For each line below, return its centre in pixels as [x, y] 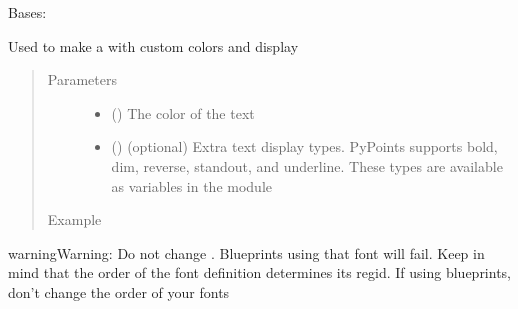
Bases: [27, 12]
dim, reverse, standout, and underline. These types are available [307, 165]
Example [74, 219]
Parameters [82, 79]
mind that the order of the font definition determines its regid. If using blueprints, [260, 272]
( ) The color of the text [183, 112]
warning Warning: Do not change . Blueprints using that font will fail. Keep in [246, 252]
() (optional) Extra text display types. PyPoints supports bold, [304, 146]
